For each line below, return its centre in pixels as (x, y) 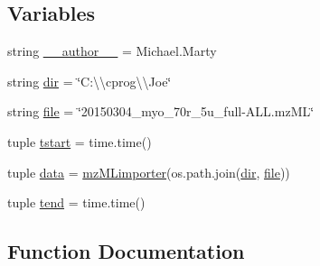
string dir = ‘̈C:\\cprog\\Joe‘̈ (89, 81)
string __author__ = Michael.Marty (112, 51)
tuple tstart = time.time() (80, 141)
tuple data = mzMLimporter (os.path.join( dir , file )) (149, 172)
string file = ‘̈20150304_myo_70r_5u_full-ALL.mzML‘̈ (161, 111)
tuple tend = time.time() (76, 202)
